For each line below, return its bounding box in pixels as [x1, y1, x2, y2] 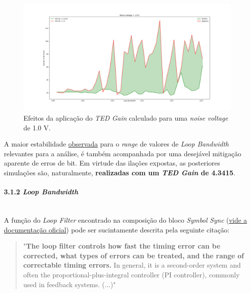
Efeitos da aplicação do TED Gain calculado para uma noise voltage [23, 113, 228, 123]
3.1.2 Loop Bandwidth [4, 187, 78, 197]
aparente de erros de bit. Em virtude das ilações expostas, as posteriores [4, 158, 220, 168]
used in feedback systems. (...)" [23, 279, 116, 289]
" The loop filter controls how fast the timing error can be [23, 241, 221, 251]
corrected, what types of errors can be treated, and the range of [23, 250, 244, 260]
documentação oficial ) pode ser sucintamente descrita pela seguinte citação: [4, 224, 230, 234]
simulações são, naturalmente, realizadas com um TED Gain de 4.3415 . [4, 167, 235, 178]
